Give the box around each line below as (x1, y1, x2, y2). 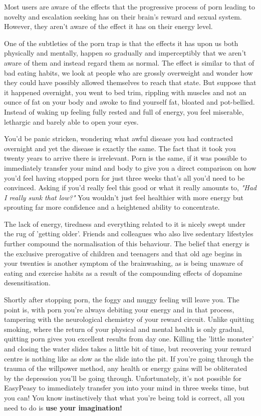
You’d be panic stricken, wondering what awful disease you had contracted (4, 133, 233, 144)
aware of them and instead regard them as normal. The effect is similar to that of (4, 57, 254, 68)
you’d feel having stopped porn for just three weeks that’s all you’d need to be (4, 172, 245, 183)
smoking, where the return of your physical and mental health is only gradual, (4, 323, 244, 334)
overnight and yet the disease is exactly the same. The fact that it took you (4, 143, 236, 153)
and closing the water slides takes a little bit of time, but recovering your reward (4, 343, 251, 353)
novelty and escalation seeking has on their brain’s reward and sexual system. (4, 11, 242, 22)
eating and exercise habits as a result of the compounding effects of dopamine (4, 267, 242, 278)
